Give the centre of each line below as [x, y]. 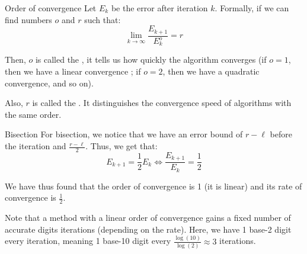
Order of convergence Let [51, 8]
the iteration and [36, 146]
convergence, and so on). [49, 83]
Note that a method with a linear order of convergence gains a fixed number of [148, 218]
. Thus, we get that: [121, 146]
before [281, 134]
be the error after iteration [159, 8]
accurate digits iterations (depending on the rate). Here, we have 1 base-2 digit [148, 229]
